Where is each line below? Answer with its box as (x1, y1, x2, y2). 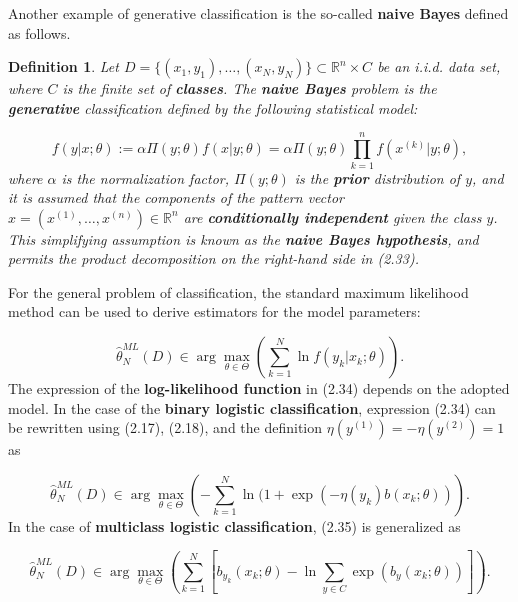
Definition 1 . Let (8, 56, 119, 77)
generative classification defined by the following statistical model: (8, 97, 418, 118)
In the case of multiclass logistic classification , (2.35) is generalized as (8, 515, 461, 536)
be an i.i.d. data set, (377, 56, 501, 77)
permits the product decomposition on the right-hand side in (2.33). (8, 248, 419, 269)
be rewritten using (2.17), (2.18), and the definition (8, 417, 323, 438)
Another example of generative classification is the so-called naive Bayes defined (8, 3, 509, 23)
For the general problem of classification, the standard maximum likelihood (8, 281, 469, 302)
